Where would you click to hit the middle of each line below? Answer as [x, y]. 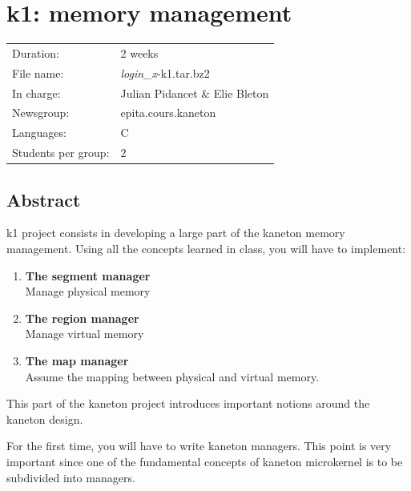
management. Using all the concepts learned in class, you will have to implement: [206, 248]
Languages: [39, 133]
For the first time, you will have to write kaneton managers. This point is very [199, 446]
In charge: [36, 93]
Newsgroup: [41, 113]
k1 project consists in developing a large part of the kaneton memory [176, 233]
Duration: [36, 52]
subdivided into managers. [71, 477]
